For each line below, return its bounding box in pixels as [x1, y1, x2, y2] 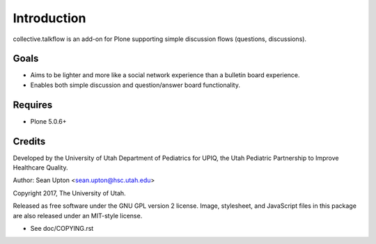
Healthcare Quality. [13, 163, 68, 172]
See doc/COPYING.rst [30, 225, 94, 232]
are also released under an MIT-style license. [13, 211, 143, 220]
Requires [13, 99, 53, 111]
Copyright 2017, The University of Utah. [13, 188, 126, 197]
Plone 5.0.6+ [30, 117, 67, 125]
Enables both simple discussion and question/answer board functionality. [30, 81, 240, 89]
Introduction [13, 10, 86, 26]
